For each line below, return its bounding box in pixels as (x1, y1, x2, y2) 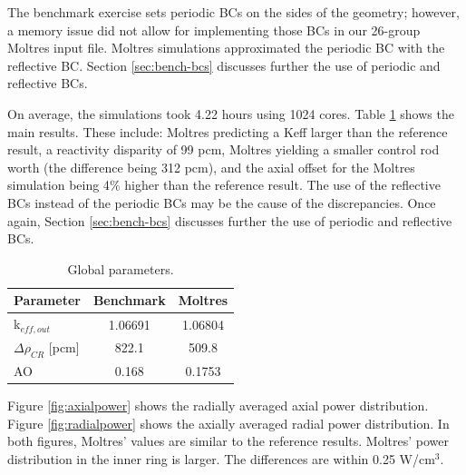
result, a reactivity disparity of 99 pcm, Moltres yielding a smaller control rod (7, 140, 440, 159)
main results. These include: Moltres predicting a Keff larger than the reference (7, 122, 448, 141)
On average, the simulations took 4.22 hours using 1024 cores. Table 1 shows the (7, 104, 454, 123)
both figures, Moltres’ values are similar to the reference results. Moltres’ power (7, 431, 449, 450)
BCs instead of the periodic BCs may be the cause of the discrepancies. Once (7, 193, 436, 212)
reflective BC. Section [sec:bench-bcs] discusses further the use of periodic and (7, 55, 441, 74)
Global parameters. (67, 259, 174, 278)
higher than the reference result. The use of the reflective (124, 175, 441, 194)
